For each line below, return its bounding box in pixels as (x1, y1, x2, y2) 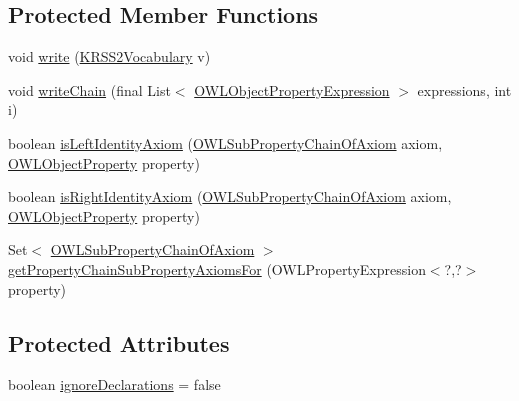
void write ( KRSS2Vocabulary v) (8, 46, 211, 67)
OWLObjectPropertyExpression (194, 79, 390, 100)
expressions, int (417, 79, 512, 100)
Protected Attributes (8, 327, 230, 358)
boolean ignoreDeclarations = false (8, 374, 221, 395)
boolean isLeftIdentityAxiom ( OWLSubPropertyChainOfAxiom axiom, (8, 132, 443, 153)
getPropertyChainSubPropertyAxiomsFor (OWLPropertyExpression (8, 258, 426, 279)
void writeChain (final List (8, 79, 171, 100)
